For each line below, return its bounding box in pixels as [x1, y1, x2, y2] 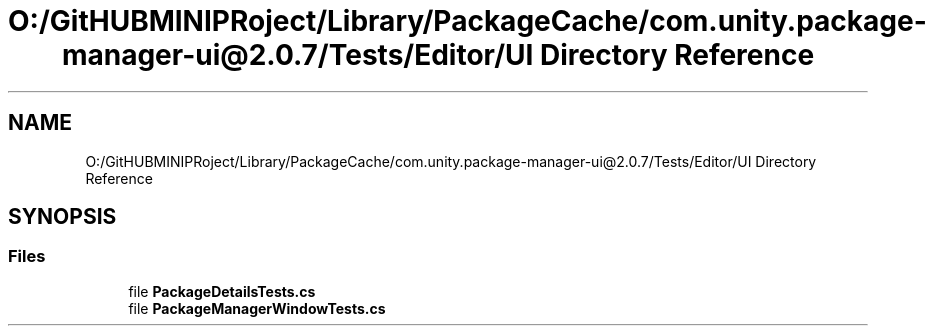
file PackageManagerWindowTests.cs [128, 299, 386, 317]
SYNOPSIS [8, 204, 117, 230]
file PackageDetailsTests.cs [128, 282, 316, 300]
